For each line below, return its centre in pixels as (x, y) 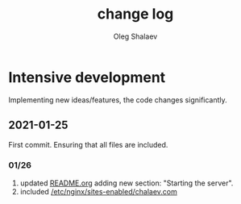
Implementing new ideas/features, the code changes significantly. (118, 100)
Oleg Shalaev (135, 36)
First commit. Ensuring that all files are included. (88, 144)
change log (135, 14)
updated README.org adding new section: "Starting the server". (127, 183)
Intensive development (87, 77)
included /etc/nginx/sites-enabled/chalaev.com (98, 191)
